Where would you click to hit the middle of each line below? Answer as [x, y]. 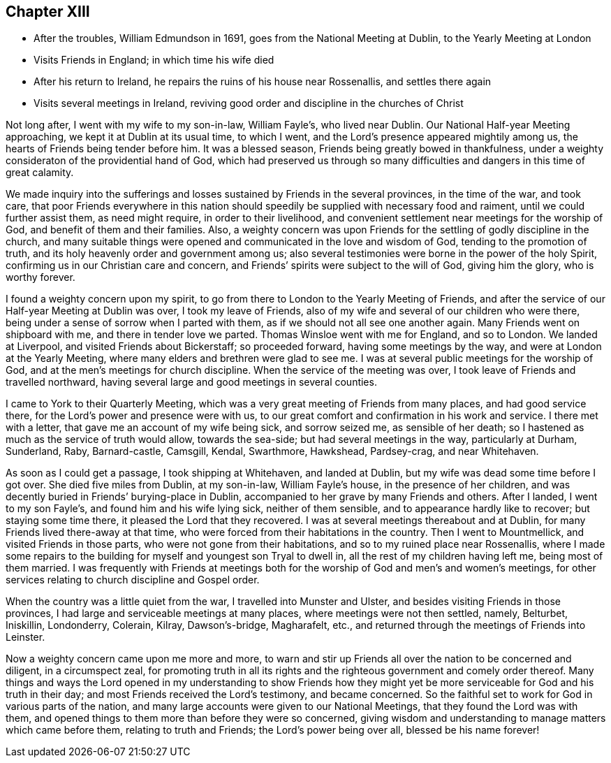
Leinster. [25, 637]
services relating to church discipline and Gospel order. [133, 580]
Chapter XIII [48, 12]
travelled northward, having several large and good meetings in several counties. [191, 382]
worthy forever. [41, 277]
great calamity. [40, 173]
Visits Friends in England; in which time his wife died [154, 60]
